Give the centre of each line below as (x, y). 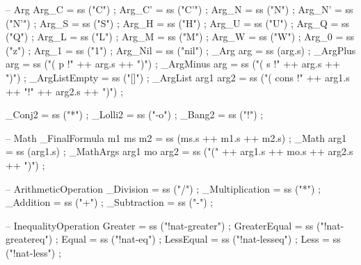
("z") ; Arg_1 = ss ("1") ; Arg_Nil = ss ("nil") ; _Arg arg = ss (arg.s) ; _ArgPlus (181, 50)
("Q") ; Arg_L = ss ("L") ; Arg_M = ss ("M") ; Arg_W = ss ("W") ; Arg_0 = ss (180, 37)
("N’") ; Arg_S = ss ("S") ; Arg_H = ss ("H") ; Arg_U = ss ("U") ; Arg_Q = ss (178, 23)
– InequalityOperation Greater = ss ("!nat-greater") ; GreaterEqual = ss (160, 225)
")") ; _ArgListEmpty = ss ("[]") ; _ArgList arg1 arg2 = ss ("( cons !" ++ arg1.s (178, 77)
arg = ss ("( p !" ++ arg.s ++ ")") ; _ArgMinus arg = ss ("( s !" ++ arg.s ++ (173, 64)
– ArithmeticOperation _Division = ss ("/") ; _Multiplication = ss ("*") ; (163, 188)
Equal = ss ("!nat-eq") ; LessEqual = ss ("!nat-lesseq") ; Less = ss (201, 239)
